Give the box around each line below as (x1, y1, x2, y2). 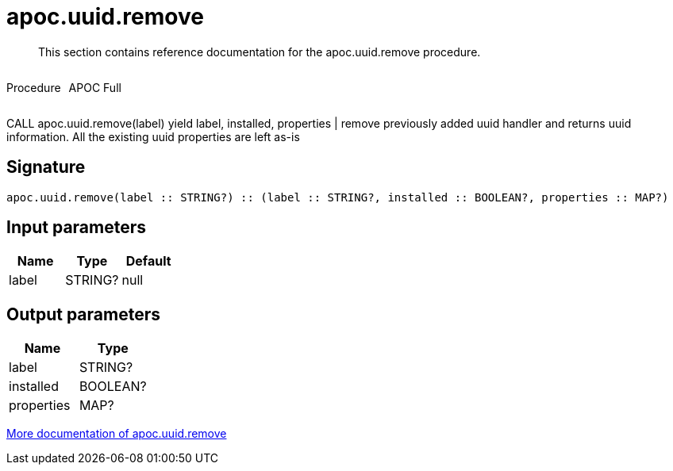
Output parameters (6, 304, 160, 324)
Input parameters (6, 217, 147, 238)
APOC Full (68, 80, 121, 94)
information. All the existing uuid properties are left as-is (6, 129, 300, 144)
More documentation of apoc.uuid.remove (6, 427, 227, 441)
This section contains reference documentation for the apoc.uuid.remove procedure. (38, 44, 481, 59)
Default (125, 253, 171, 270)
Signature (6, 157, 86, 178)
